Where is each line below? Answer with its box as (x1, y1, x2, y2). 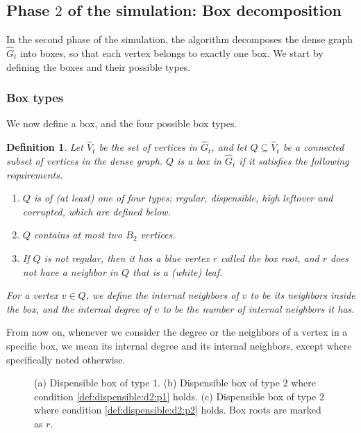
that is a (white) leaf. (133, 264, 223, 279)
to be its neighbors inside (250, 288, 355, 302)
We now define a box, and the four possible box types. (6, 116, 237, 131)
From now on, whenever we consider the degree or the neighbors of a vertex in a (6, 325, 348, 339)
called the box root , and (221, 251, 319, 265)
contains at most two (33, 227, 123, 242)
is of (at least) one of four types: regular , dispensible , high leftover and (33, 190, 333, 205)
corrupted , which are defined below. (22, 204, 171, 218)
